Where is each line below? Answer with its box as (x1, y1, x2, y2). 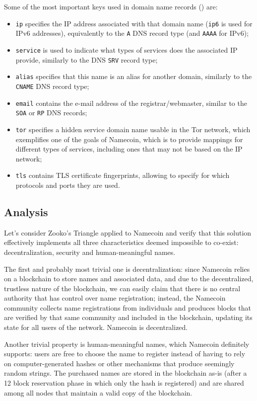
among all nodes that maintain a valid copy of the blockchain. (4, 387, 193, 398)
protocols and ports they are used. (15, 179, 120, 190)
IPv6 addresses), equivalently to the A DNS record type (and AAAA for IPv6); (15, 28, 249, 38)
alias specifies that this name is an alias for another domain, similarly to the (15, 71, 252, 81)
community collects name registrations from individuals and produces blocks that (4, 302, 252, 313)
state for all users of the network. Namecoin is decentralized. (4, 322, 188, 332)
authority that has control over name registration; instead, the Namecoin (4, 293, 226, 303)
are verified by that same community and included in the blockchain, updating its (4, 312, 253, 322)
